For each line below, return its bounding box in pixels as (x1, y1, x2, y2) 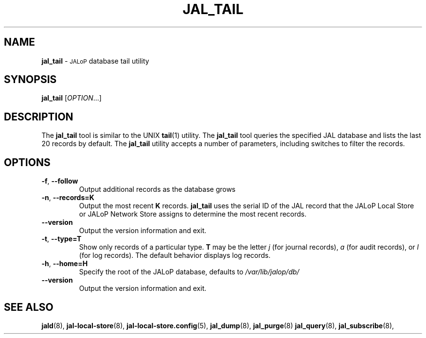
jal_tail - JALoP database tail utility (41, 56, 149, 65)
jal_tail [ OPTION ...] (41, 94, 102, 102)
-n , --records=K (41, 193, 94, 202)
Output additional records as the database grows (79, 185, 236, 194)
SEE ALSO (4, 301, 53, 313)
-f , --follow (41, 177, 78, 186)
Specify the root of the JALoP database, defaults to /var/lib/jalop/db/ (79, 268, 300, 276)
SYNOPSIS (4, 73, 57, 86)
